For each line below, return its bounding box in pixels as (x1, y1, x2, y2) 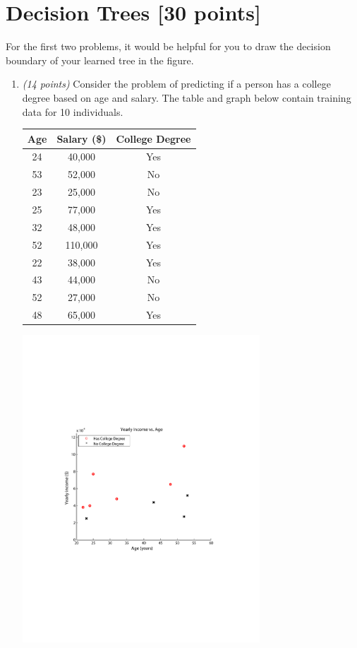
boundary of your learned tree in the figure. (6, 52, 194, 67)
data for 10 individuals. (22, 104, 123, 119)
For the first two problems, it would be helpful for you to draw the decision (6, 39, 331, 54)
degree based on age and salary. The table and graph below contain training (22, 90, 351, 105)
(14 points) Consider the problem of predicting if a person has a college (22, 76, 331, 91)
